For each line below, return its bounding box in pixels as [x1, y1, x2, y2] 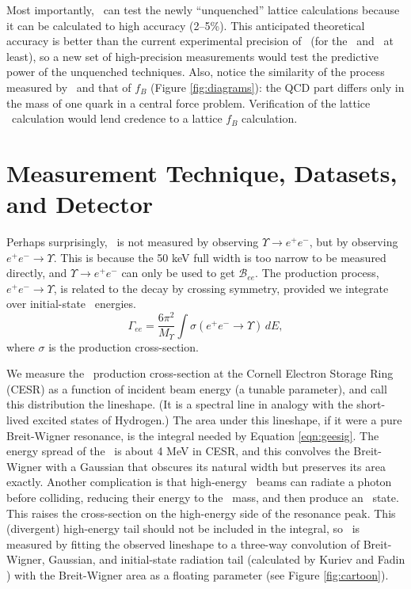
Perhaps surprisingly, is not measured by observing [6, 234, 259, 250]
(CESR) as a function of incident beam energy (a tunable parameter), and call [6, 380, 387, 397]
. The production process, [255, 264, 379, 281]
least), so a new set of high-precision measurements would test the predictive [6, 47, 379, 64]
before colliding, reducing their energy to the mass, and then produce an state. [6, 488, 399, 505]
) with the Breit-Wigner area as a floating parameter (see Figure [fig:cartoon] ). [6, 566, 389, 583]
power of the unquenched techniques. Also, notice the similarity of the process [6, 63, 385, 80]
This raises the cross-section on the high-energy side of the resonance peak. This [6, 504, 396, 521]
